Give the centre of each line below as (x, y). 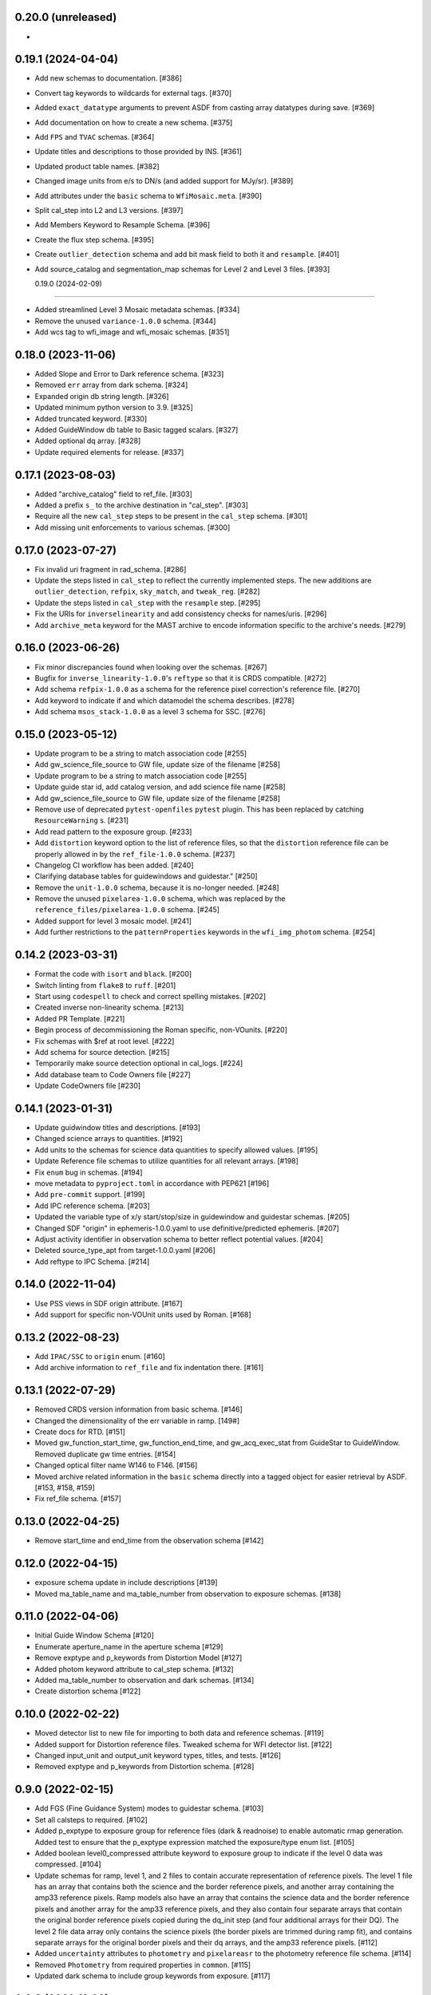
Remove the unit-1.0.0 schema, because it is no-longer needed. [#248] (157, 887)
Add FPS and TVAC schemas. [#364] (95, 136)
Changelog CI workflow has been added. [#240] (115, 865)
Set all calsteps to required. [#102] (91, 1819)
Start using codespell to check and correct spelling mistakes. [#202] (150, 996)
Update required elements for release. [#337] (109, 452)
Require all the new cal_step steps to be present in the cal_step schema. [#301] (171, 516)
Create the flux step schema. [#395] (95, 239)
